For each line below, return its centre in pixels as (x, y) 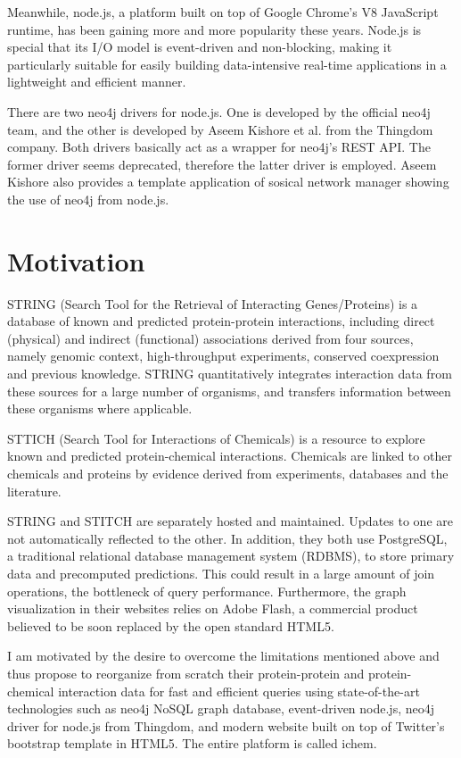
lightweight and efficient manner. (97, 82)
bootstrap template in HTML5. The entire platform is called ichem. (192, 743)
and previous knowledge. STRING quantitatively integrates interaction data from (230, 374)
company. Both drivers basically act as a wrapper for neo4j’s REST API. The (219, 147)
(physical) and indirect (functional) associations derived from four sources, (210, 338)
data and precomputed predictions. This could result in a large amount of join (221, 573)
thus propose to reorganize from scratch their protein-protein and (186, 673)
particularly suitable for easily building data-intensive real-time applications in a (227, 64)
